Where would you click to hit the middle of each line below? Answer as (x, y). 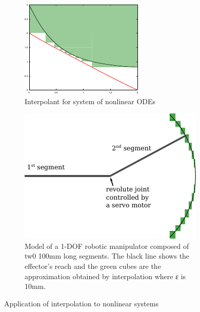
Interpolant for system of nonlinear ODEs (90, 101)
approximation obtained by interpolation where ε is (105, 276)
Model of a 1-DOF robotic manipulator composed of (107, 246)
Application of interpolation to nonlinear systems (81, 303)
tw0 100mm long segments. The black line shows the (107, 256)
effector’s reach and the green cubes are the (93, 266)
